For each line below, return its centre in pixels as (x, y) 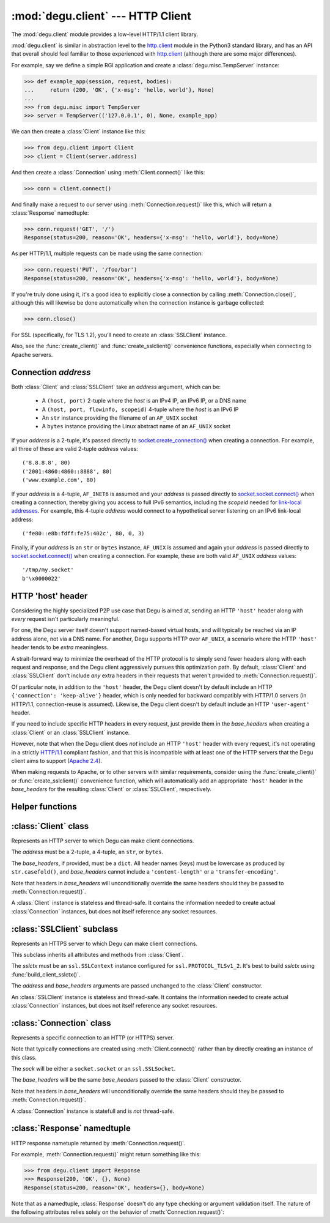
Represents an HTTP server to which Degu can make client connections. (103, 841)
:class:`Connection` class (61, 1023)
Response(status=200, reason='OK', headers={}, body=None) (114, 1188)
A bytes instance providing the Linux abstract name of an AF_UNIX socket (136, 426)
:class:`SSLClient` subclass (65, 929)
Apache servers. (32, 354)
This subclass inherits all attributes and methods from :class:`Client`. (97, 955)
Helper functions (44, 807)
